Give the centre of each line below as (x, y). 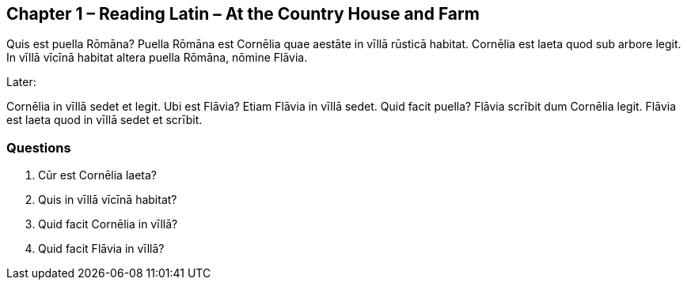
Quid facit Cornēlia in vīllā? (108, 224)
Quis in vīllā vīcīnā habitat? (108, 200)
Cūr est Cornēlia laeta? (97, 175)
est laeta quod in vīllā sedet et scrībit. (104, 120)
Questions (39, 147)
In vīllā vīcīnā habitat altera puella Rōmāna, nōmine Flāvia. (157, 58)
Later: (21, 82)
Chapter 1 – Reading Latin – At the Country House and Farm (243, 14)
